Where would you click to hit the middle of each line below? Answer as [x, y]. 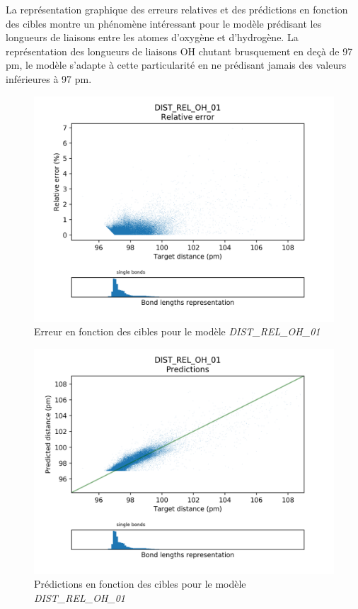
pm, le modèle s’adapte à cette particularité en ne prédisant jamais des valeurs [176, 65]
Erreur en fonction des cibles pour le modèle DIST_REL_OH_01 [177, 331]
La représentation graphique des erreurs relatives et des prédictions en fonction [177, 9]
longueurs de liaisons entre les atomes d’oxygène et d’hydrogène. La [152, 37]
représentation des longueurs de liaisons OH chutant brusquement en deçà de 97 [179, 51]
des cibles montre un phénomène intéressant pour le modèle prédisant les [164, 23]
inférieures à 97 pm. [49, 78]
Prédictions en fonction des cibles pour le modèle [140, 584]
